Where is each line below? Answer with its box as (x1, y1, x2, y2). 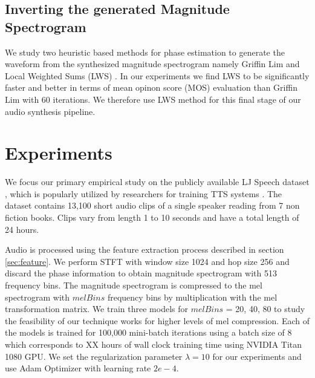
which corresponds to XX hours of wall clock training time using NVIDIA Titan (5, 338, 302, 350)
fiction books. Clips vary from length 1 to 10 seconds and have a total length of (5, 211, 299, 224)
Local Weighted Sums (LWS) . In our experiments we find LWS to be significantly (5, 69, 310, 82)
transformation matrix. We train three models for (5, 302, 188, 315)
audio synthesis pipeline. (5, 105, 96, 117)
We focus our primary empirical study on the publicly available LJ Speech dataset (5, 175, 310, 188)
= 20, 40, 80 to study (226, 302, 305, 315)
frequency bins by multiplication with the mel (107, 290, 278, 303)
